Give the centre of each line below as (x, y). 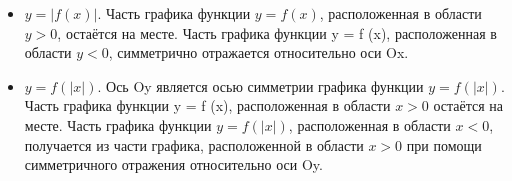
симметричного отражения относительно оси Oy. (173, 164)
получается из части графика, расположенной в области (194, 144)
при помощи (444, 144)
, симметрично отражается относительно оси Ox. (258, 52)
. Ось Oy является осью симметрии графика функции (260, 85)
